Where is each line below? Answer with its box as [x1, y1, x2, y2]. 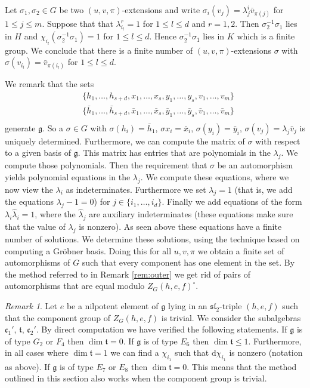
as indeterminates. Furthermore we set [66, 183, 206, 195]
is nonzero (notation [229, 346, 303, 359]
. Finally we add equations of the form [162, 195, 302, 208]
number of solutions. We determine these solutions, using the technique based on [5, 233, 300, 245]
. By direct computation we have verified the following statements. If [36, 323, 287, 335]
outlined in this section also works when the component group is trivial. [5, 372, 267, 384]
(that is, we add [234, 183, 293, 195]
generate [5, 121, 36, 134]
